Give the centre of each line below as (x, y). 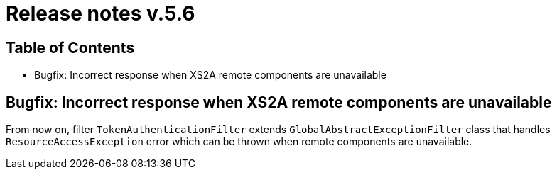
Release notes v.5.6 (101, 13)
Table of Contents (70, 47)
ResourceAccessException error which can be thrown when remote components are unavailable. (239, 142)
